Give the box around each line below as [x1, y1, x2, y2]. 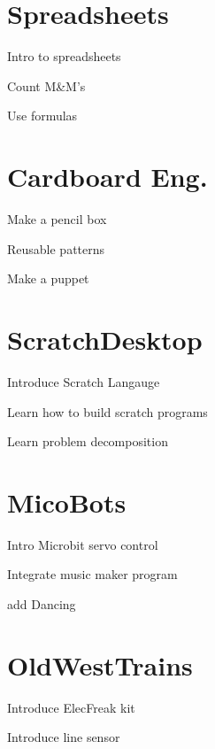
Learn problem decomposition [7, 432, 168, 451]
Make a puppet [7, 269, 89, 288]
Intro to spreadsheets [7, 47, 121, 66]
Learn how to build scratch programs [7, 402, 208, 421]
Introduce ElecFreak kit [7, 698, 135, 716]
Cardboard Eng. [7, 158, 208, 195]
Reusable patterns [7, 239, 105, 258]
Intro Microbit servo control [7, 535, 158, 553]
